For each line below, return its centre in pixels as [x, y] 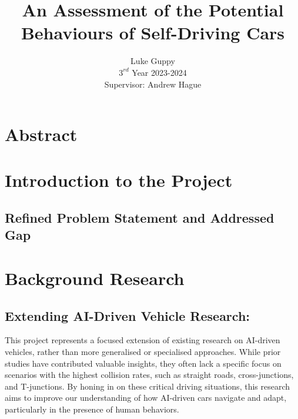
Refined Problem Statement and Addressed [140, 218]
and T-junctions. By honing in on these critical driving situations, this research [148, 386]
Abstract [41, 134]
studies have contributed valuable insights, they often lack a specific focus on [143, 363]
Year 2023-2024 [159, 72]
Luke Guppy [153, 61]
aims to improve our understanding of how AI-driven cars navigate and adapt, [146, 398]
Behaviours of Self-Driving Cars [153, 33]
